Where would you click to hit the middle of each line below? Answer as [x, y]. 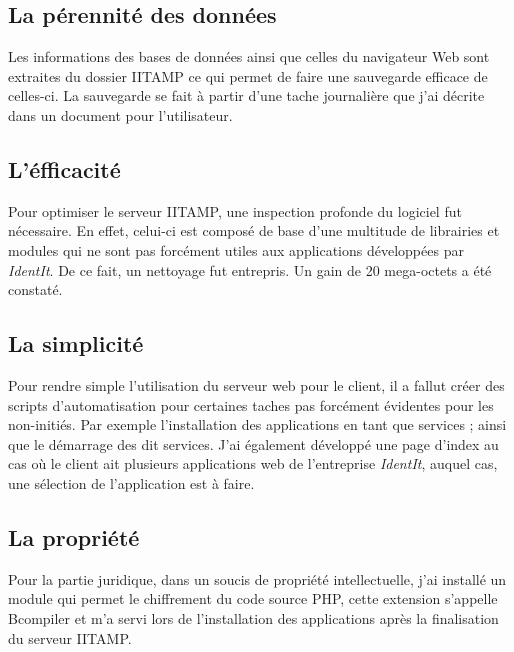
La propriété [74, 536]
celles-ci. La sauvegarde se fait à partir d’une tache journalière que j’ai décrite [246, 95]
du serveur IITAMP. [70, 637]
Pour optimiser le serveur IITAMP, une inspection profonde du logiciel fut [235, 210]
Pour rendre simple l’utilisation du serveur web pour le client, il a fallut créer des [256, 384]
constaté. [35, 289]
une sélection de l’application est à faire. [131, 482]
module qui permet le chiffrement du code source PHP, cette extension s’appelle [253, 598]
